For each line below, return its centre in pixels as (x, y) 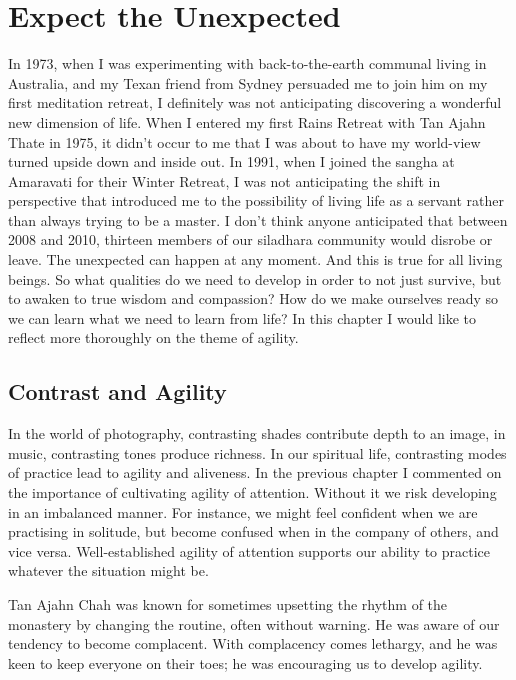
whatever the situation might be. (108, 570)
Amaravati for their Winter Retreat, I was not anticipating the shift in (224, 180)
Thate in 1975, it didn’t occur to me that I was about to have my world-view (244, 141)
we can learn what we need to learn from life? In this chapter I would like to (242, 317)
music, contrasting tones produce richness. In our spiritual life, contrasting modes (257, 452)
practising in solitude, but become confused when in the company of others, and (253, 531)
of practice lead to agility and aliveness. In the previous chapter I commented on (255, 472)
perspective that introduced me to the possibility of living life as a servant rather (256, 200)
